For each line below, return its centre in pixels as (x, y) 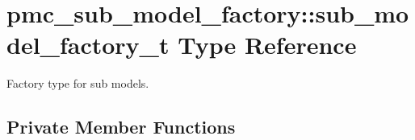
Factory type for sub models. (78, 83)
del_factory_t (88, 45)
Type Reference (267, 45)
